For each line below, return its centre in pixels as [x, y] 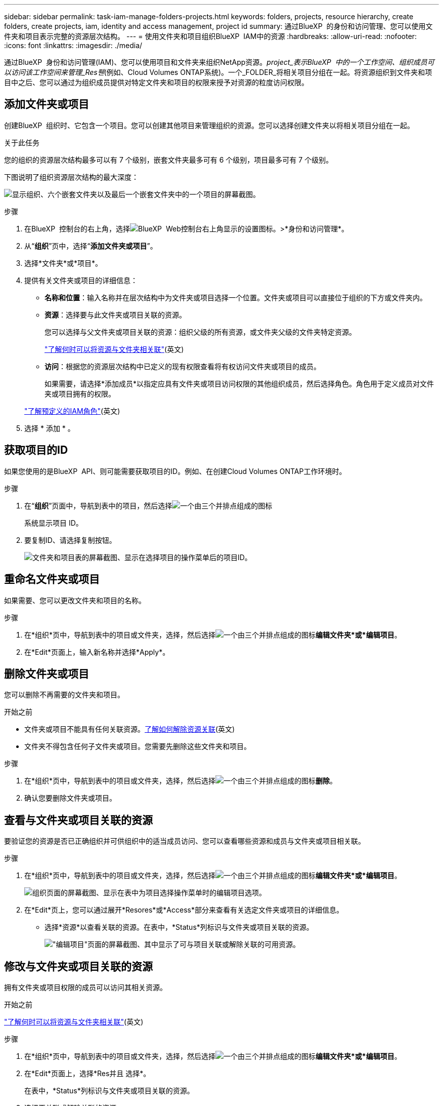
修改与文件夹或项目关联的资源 [78, 966]
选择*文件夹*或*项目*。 [63, 263]
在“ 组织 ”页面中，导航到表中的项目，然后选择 [98, 505]
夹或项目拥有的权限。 [80, 393]
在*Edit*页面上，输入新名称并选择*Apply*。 [97, 652]
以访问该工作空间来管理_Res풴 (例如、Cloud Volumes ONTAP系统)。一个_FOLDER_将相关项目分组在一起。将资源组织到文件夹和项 [218, 72]
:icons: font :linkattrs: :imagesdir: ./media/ [73, 45]
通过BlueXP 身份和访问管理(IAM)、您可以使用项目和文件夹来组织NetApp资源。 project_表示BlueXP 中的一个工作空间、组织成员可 [219, 62]
